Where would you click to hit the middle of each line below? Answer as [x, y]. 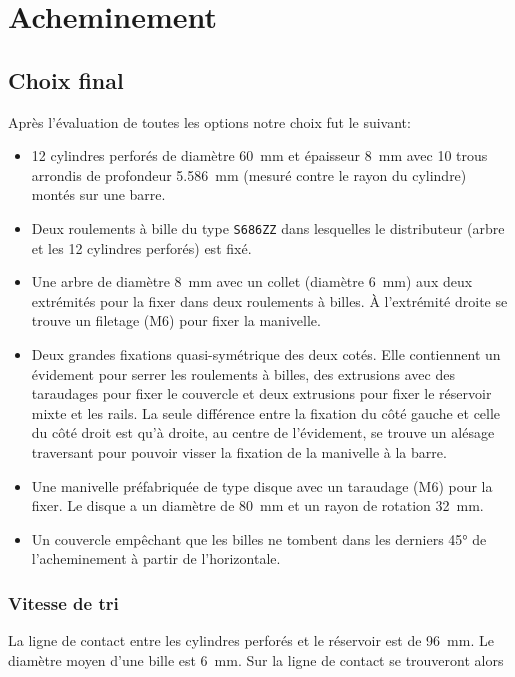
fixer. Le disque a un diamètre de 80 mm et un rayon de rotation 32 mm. [257, 505]
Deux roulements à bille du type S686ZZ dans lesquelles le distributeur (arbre [268, 227]
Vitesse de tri [63, 602]
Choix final [66, 79]
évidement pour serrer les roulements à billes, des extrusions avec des [243, 373]
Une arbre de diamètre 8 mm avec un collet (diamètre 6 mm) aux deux [252, 281]
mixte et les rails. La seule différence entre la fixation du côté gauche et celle [266, 412]
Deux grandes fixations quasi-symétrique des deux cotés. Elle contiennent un [266, 353]
